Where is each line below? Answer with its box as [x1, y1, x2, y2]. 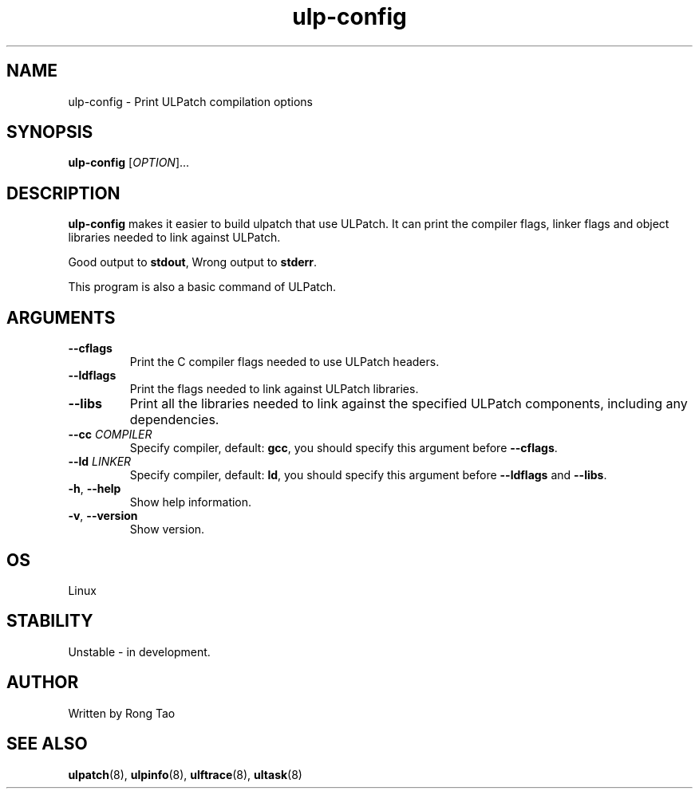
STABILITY [6, 611, 93, 632]
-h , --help [68, 482, 121, 496]
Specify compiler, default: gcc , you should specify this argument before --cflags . [129, 441, 558, 455]
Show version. [129, 522, 205, 537]
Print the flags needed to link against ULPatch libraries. [129, 382, 419, 396]
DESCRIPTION [6, 183, 120, 203]
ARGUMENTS [6, 307, 116, 328]
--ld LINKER [68, 455, 132, 469]
